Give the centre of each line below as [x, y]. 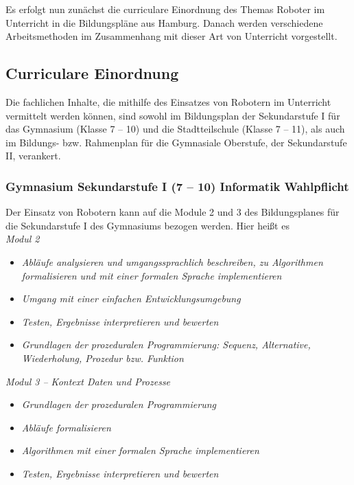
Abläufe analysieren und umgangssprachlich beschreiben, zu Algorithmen [172, 261]
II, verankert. [33, 156]
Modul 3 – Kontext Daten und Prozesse [88, 381]
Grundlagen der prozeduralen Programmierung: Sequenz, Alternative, [166, 345]
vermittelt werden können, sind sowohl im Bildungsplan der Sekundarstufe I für [173, 115]
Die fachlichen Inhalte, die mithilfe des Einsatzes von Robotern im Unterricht [168, 101]
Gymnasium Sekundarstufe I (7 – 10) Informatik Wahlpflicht [177, 186]
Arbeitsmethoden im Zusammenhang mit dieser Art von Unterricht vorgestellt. [172, 36]
